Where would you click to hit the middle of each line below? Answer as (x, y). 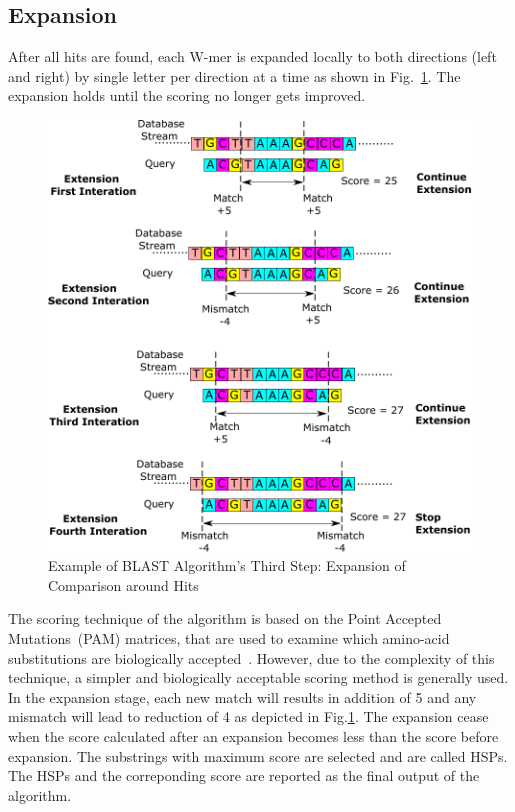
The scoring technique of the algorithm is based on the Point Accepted (225, 618)
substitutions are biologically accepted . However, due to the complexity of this (251, 657)
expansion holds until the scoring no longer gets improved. (187, 95)
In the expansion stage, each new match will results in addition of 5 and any (242, 696)
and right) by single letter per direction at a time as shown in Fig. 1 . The (234, 75)
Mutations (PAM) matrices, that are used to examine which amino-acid (229, 638)
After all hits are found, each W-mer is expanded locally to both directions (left (252, 56)
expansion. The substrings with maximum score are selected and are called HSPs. (258, 755)
